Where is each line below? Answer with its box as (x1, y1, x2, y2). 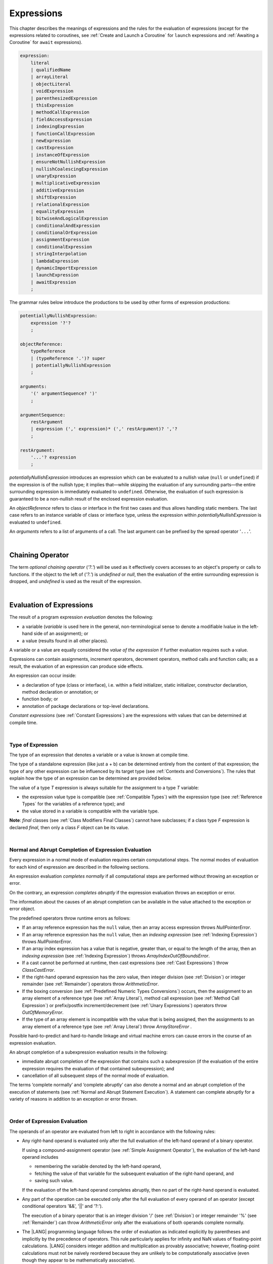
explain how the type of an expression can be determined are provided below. (9, 775, 172, 781)
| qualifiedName (30, 67, 71, 73)
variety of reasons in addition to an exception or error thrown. (9, 1096, 138, 1102)
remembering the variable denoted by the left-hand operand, (34, 1163, 162, 1169)
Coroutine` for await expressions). (9, 39, 83, 46)
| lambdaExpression (30, 258, 79, 264)
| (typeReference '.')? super (30, 355, 106, 361)
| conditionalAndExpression (30, 222, 101, 229)
